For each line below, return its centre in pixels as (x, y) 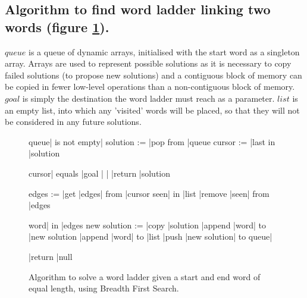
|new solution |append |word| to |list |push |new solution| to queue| (151, 236)
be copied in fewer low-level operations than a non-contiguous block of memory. (150, 87)
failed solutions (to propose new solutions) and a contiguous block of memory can (153, 75)
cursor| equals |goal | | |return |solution (100, 173)
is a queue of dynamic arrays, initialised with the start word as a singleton (164, 51)
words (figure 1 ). (57, 26)
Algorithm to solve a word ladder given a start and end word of (145, 276)
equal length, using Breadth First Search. (104, 288)
